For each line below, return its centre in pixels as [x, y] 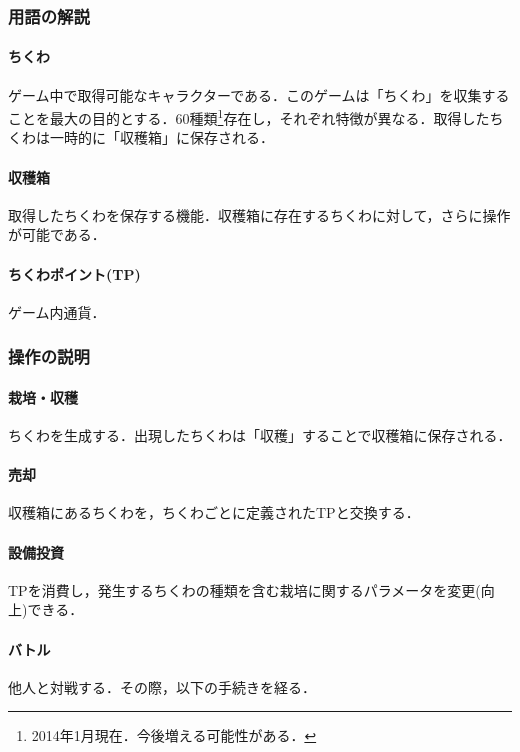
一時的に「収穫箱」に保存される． [161, 137]
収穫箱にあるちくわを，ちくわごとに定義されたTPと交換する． [214, 512]
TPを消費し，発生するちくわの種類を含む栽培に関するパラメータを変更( [244, 589]
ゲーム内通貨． [57, 311]
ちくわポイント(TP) [74, 273]
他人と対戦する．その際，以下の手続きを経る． [162, 686]
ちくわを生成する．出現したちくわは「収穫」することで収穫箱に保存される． [260, 435]
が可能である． [57, 234]
